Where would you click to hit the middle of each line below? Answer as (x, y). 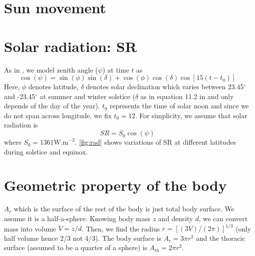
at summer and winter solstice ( (88, 96)
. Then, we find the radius (121, 228)
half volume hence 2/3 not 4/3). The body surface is (83, 238)
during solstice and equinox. (46, 151)
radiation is (21, 125)
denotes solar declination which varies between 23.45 (165, 87)
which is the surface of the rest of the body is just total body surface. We (124, 209)
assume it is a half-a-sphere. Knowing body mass (77, 218)
